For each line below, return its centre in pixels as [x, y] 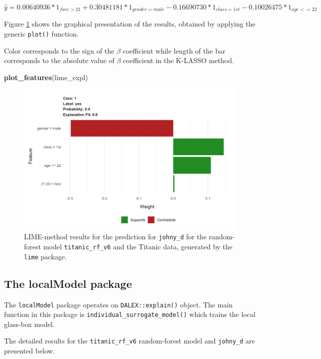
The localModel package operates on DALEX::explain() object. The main [118, 304]
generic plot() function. [41, 34]
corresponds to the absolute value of [59, 60]
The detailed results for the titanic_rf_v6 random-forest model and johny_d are [129, 341]
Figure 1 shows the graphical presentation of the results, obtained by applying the [130, 24]
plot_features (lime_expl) [46, 77]
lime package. [45, 256]
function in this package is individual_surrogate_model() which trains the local [130, 314]
